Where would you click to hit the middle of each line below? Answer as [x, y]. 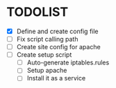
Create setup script [44, 55]
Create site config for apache [59, 47]
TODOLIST [38, 12]
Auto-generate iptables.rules [68, 62]
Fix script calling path [47, 39]
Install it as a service [56, 78]
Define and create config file [57, 31]
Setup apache [47, 71]
